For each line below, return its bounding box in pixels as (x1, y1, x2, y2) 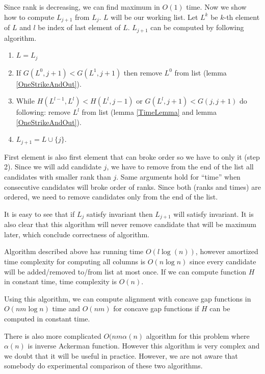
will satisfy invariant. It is (173, 208, 254, 219)
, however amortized (195, 246, 258, 257)
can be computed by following (150, 22, 244, 33)
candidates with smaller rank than (4, 171, 111, 182)
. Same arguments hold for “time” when (116, 171, 241, 182)
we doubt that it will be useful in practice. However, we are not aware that (4, 350, 238, 361)
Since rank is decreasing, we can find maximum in (4, 2, 160, 12)
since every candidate (190, 256, 256, 266)
